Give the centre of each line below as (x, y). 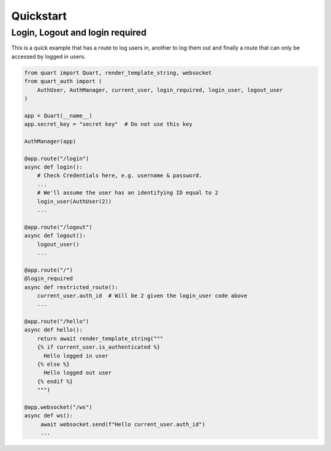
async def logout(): (55, 236)
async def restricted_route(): (71, 287)
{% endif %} (55, 381)
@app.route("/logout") (58, 227)
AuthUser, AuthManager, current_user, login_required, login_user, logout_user (160, 90)
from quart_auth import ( (63, 81)
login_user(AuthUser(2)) (74, 201)
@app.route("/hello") (57, 321)
